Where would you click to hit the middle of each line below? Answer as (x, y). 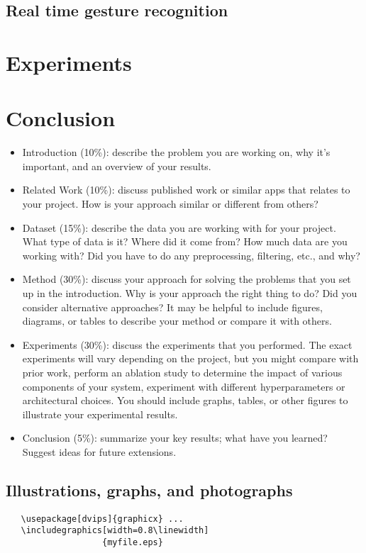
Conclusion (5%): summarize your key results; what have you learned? (175, 438)
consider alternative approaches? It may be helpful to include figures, (172, 307)
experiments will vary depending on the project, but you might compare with (190, 358)
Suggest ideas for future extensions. (99, 451)
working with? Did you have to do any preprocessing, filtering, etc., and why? (191, 255)
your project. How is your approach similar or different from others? (170, 204)
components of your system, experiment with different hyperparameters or (184, 386)
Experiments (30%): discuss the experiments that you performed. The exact (187, 344)
